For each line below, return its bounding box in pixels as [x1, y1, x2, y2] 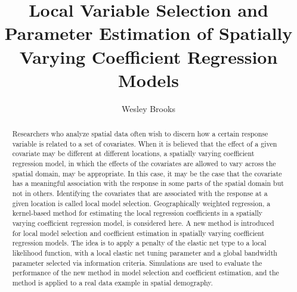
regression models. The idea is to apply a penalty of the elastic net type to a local [12, 238, 267, 248]
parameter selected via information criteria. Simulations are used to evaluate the [12, 257, 262, 268]
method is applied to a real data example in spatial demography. [12, 277, 213, 287]
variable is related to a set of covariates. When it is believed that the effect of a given [12, 138, 277, 148]
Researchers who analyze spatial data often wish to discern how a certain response [12, 129, 268, 139]
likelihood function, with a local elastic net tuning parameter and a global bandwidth [12, 247, 277, 257]
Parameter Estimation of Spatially [4, 21, 293, 45]
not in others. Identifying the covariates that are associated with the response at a [12, 188, 268, 198]
